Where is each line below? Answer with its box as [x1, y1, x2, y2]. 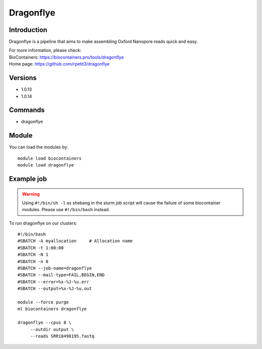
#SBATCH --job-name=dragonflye [17, 266, 92, 271]
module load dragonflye [17, 163, 74, 168]
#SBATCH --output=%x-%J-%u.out [17, 286, 92, 291]
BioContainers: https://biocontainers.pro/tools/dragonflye [9, 54, 124, 60]
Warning [22, 191, 40, 197]
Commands [9, 106, 45, 114]
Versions [9, 74, 37, 82]
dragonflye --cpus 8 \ [17, 320, 72, 325]
